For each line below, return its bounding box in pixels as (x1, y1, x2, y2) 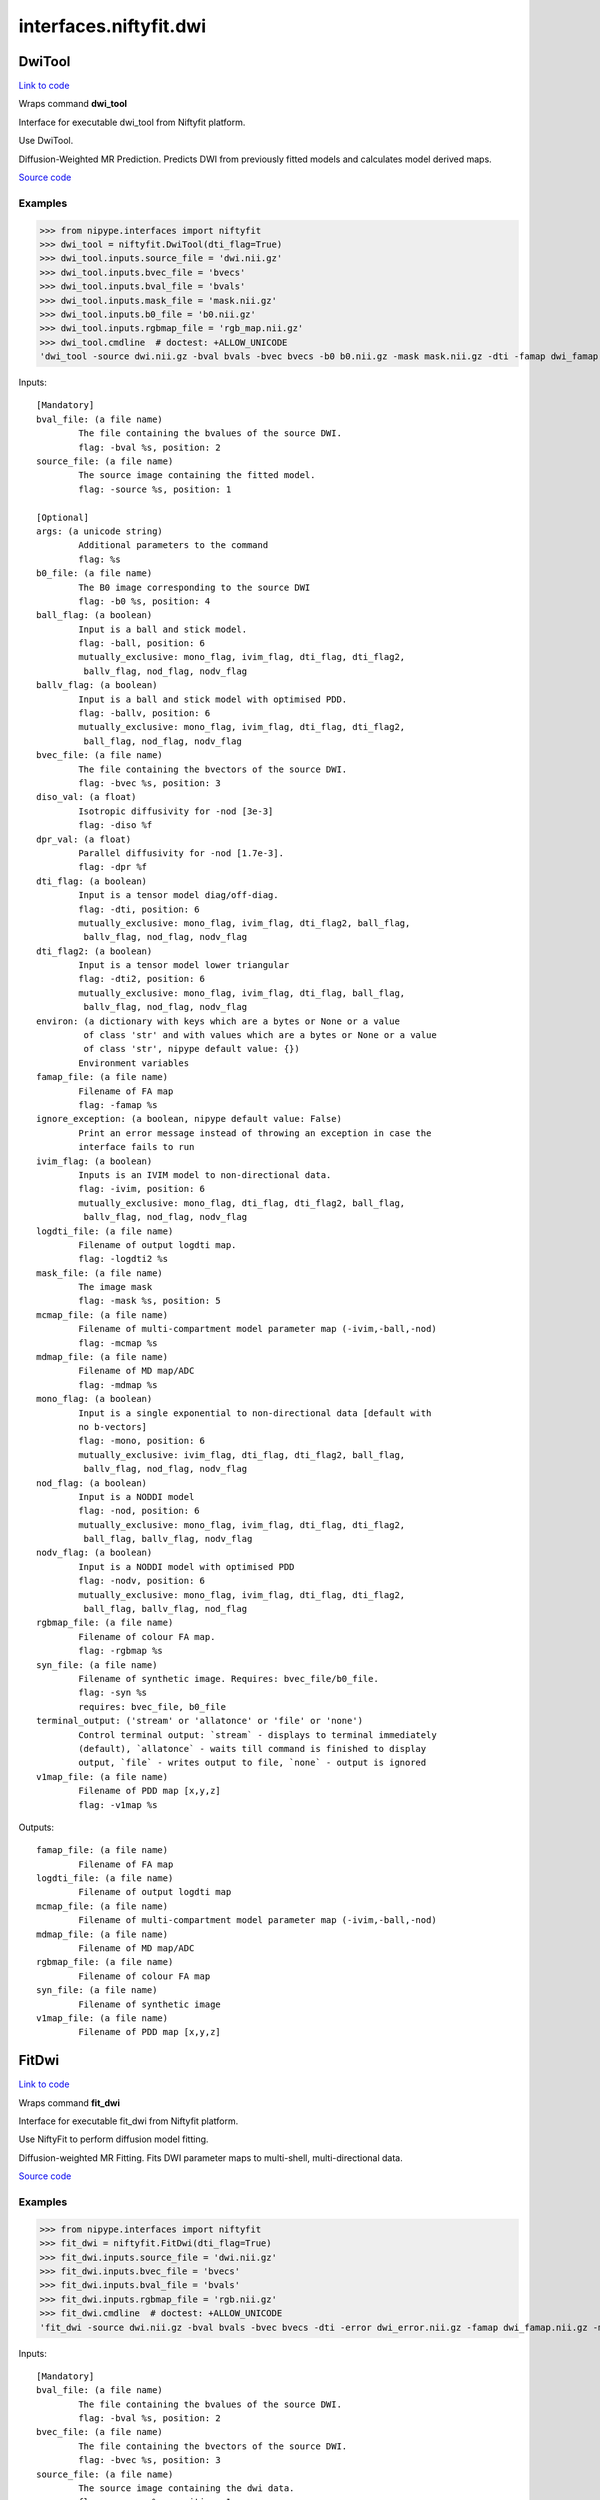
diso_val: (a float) (36, 791, 137, 803)
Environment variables (78, 1057, 190, 1069)
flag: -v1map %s (78, 1799, 158, 1810)
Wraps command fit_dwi (18, 2096, 120, 2109)
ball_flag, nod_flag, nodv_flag (83, 735, 242, 747)
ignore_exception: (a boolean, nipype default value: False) (36, 1113, 342, 1125)
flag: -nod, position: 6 (78, 1505, 200, 1517)
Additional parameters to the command (78, 540, 269, 551)
